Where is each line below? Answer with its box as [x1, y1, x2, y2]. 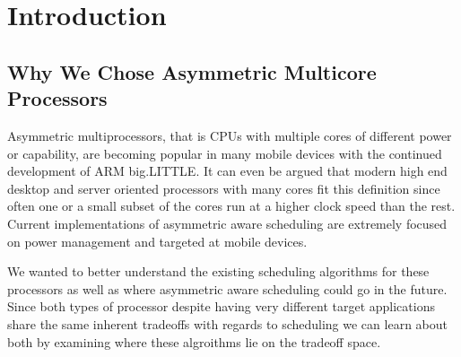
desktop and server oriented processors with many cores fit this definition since [7, 178, 440, 197]
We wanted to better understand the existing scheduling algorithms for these [7, 262, 430, 281]
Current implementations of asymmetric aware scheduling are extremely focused [7, 213, 448, 232]
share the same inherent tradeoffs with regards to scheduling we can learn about [7, 314, 448, 333]
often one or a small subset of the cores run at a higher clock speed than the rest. [7, 196, 456, 215]
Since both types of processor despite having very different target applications [7, 297, 435, 316]
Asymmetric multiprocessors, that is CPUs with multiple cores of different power [7, 126, 452, 144]
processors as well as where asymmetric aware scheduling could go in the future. [7, 279, 448, 298]
